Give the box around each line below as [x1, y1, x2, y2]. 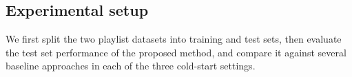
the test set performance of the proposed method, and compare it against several [6, 45, 346, 59]
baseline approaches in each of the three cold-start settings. [6, 58, 256, 73]
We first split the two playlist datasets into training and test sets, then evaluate [6, 32, 342, 46]
